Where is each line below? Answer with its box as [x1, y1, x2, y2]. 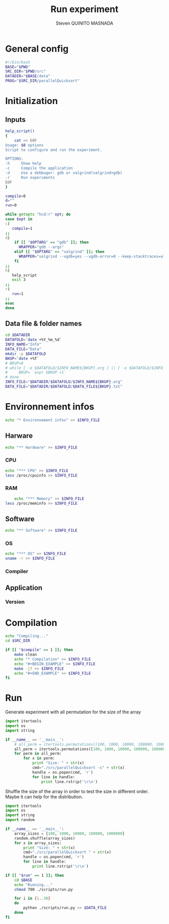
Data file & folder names [5, 319, 82, 328]
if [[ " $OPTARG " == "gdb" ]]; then [14, 240, 89, 245]
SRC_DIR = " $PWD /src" [5, 69, 46, 74]
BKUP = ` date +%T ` [5, 356, 39, 361]
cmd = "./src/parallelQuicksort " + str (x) [23, 850, 112, 855]
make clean [14, 652, 37, 657]
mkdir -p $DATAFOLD [5, 351, 46, 356]
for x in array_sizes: [14, 841, 62, 846]
